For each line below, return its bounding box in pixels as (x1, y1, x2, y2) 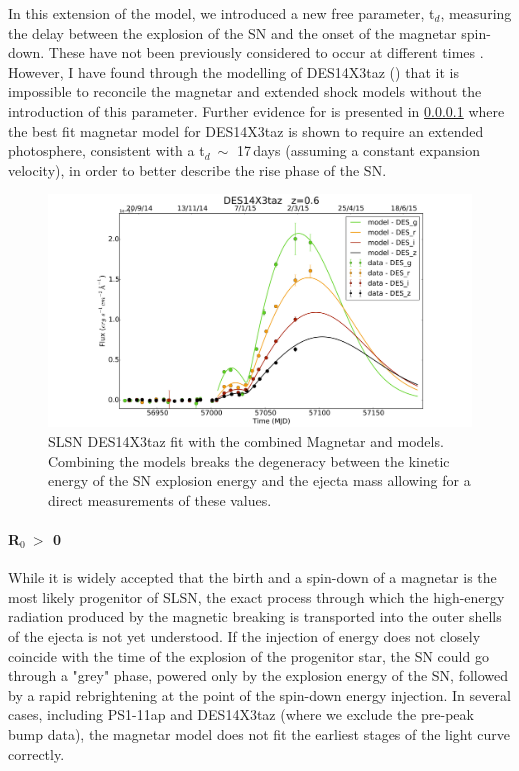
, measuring (440, 3, 512, 23)
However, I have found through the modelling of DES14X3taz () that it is (8, 61, 459, 82)
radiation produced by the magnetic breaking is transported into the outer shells (8, 606, 502, 627)
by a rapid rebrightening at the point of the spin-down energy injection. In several (8, 684, 511, 705)
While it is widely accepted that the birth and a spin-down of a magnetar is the (8, 567, 497, 588)
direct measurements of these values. (48, 489, 272, 510)
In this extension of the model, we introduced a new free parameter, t (8, 3, 435, 23)
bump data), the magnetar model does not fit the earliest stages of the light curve (8, 723, 511, 744)
